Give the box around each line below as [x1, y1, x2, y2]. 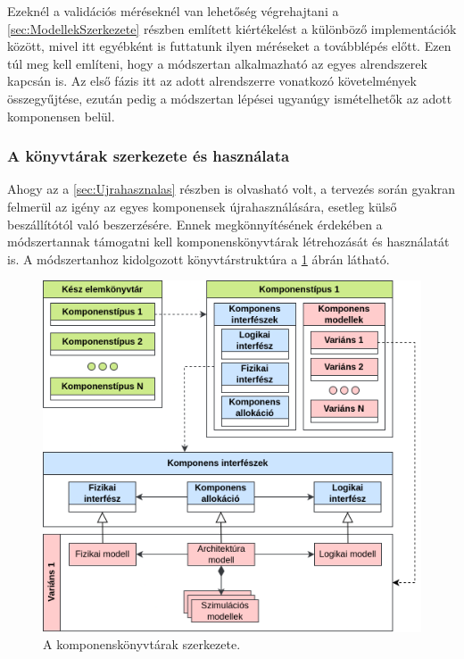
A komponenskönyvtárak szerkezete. [43, 635, 241, 654]
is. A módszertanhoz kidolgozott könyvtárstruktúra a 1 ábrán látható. [7, 249, 390, 268]
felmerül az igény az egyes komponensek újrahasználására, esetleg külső [7, 196, 397, 215]
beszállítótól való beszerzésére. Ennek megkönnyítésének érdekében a [7, 214, 383, 233]
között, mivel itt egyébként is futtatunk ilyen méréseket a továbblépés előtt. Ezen [7, 37, 452, 55]
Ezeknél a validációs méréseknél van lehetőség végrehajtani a [7, 2, 339, 20]
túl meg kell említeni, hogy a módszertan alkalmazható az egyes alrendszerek [7, 54, 427, 72]
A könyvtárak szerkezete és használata [7, 145, 290, 167]
